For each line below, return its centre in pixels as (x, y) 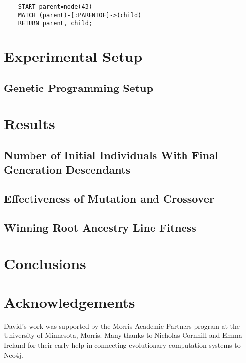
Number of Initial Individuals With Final (111, 155)
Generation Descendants (67, 169)
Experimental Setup (73, 56)
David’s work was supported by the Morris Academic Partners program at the (122, 325)
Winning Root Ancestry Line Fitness (100, 227)
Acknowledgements (70, 302)
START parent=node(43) (55, 7)
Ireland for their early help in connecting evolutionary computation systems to (122, 345)
